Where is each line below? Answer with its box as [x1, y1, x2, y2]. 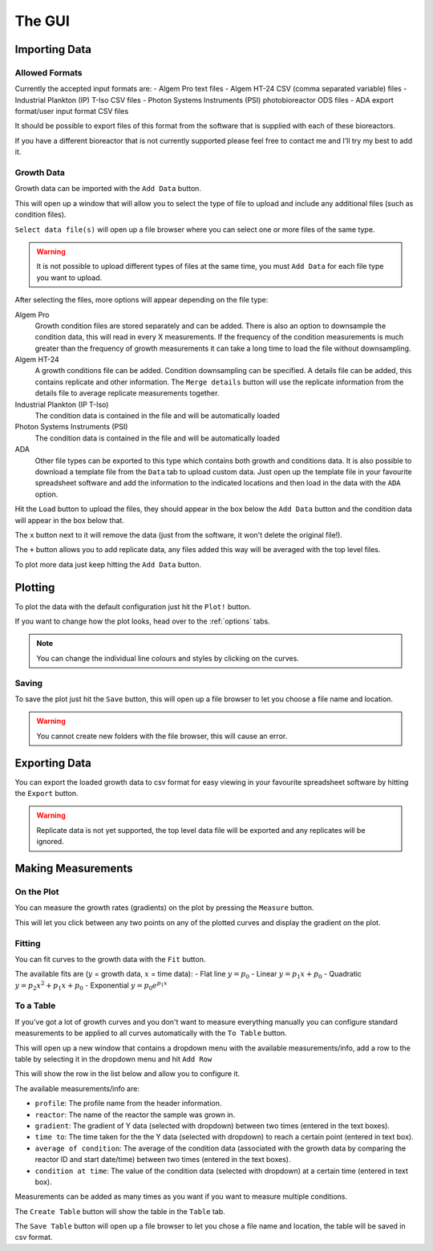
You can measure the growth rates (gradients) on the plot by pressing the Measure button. [14, 903, 314, 912]
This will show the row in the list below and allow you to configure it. [14, 1069, 241, 1078]
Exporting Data [14, 756, 92, 770]
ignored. [36, 837, 64, 847]
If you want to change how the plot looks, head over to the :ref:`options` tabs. [14, 616, 270, 626]
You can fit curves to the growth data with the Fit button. [14, 954, 206, 964]
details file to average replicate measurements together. [34, 388, 220, 398]
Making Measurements [14, 862, 133, 875]
